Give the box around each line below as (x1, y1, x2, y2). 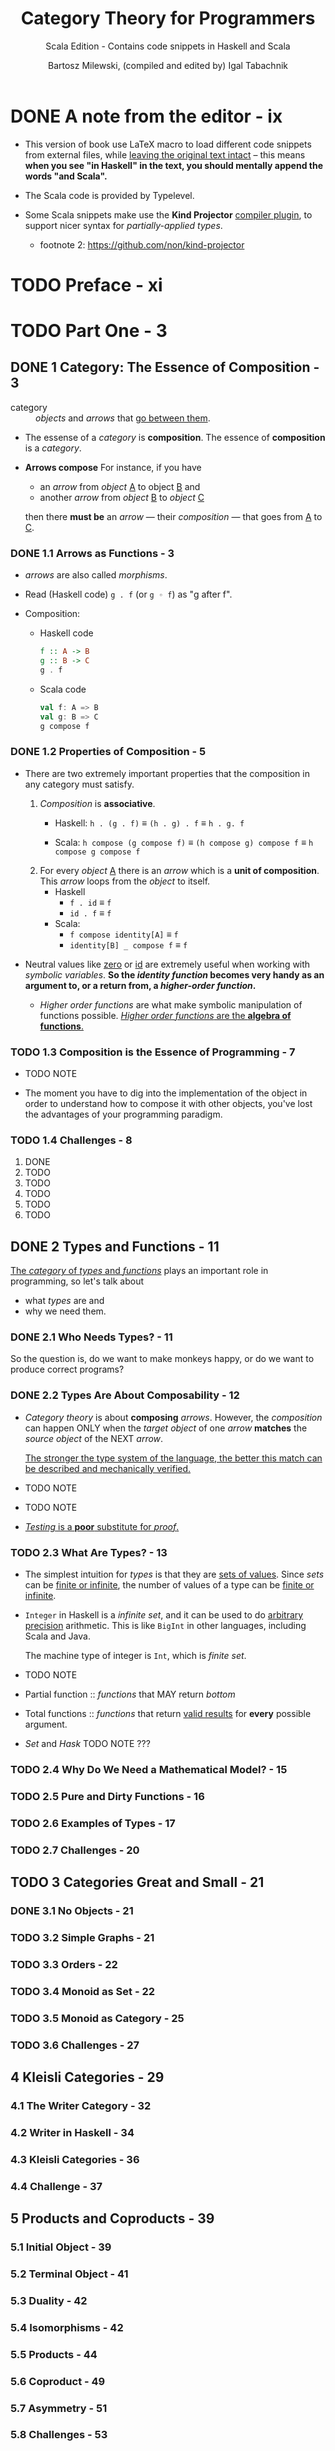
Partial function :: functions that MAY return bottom (24, 1688, 236, 1701)
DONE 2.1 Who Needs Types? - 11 (10, 1330, 173, 1344)
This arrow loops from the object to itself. (39, 875, 211, 887)
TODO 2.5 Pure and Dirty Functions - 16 (10, 1789, 205, 1803)
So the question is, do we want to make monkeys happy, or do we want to (10, 1353, 315, 1365)
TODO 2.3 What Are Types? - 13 (10, 1545, 168, 1559)
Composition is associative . (39, 797, 156, 809)
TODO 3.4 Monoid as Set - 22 (10, 1984, 156, 1998)
